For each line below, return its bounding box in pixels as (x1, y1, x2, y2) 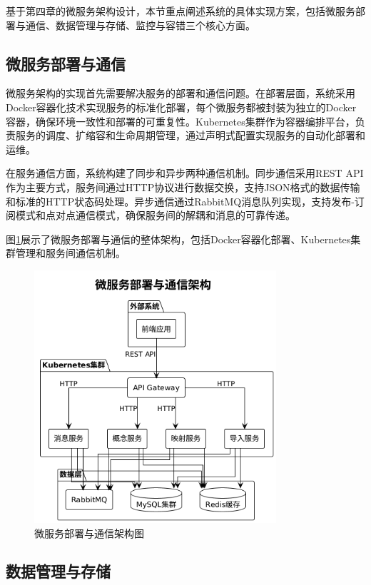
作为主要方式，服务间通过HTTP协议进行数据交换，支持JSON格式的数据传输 (6, 179, 360, 194)
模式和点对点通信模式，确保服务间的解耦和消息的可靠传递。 (15, 208, 295, 223)
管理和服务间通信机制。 (15, 245, 126, 260)
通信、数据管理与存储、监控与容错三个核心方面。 (25, 17, 255, 32)
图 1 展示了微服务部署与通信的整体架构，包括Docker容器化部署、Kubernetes (6, 231, 351, 246)
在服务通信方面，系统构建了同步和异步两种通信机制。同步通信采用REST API (6, 166, 364, 180)
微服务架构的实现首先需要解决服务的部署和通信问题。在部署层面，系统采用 (6, 86, 355, 101)
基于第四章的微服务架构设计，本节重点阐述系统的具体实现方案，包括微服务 (6, 4, 355, 18)
